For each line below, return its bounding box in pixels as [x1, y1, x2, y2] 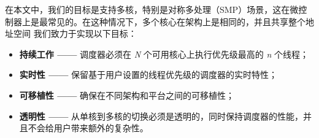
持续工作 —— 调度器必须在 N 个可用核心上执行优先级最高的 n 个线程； [19, 47, 309, 60]
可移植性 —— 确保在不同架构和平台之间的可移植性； [19, 88, 235, 101]
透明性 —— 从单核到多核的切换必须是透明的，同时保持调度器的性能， [19, 109, 304, 122]
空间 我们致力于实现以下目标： [13, 27, 137, 40]
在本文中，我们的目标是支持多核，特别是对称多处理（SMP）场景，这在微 [5, 3, 299, 15]
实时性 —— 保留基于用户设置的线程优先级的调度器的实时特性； [19, 68, 278, 81]
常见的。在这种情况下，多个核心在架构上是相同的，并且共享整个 [47, 15, 306, 28]
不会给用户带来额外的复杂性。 [28, 121, 148, 134]
